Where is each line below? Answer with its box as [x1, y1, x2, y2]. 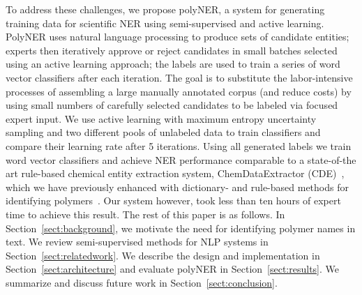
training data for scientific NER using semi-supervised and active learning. [6, 15, 324, 30]
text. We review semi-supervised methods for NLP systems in [6, 234, 269, 249]
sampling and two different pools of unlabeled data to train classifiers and [6, 125, 321, 139]
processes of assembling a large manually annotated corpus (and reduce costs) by [6, 84, 352, 98]
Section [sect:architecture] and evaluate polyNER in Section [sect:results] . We [6, 262, 340, 276]
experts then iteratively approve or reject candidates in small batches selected [6, 43, 338, 57]
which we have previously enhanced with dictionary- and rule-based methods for [6, 179, 349, 194]
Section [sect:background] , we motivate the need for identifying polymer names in [6, 220, 356, 235]
